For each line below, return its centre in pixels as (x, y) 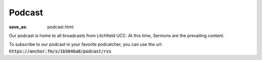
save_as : (18, 27)
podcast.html (60, 27)
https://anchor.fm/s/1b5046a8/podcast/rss (60, 51)
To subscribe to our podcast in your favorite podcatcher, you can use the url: (86, 44)
